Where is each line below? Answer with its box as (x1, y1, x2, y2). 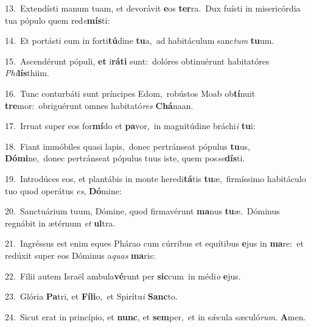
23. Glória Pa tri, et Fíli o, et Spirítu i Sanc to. (5, 290, 178, 303)
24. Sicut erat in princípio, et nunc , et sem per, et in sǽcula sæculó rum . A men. (5, 310, 306, 323)
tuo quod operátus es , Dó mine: (5, 184, 122, 197)
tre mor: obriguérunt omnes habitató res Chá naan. (5, 99, 194, 111)
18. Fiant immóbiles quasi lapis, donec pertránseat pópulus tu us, (5, 139, 250, 152)
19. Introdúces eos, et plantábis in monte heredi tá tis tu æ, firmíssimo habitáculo (5, 172, 306, 185)
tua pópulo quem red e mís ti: (5, 13, 110, 26)
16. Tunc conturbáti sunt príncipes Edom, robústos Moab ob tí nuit (5, 86, 256, 99)
